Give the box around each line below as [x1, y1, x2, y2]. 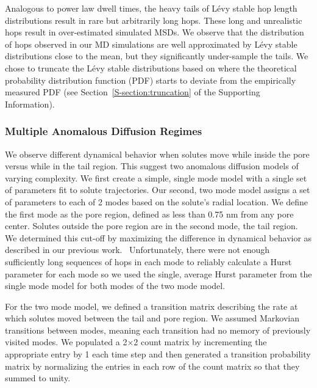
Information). [5, 97, 55, 110]
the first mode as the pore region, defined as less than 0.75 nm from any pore [5, 207, 294, 220]
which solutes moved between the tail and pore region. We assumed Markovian [5, 312, 300, 324]
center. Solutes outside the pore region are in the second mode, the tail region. [5, 219, 298, 232]
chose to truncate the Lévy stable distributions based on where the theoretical [5, 61, 297, 74]
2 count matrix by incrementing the [134, 335, 267, 348]
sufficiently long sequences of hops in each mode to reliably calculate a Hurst [5, 255, 292, 268]
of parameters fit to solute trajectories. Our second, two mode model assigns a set [5, 183, 310, 196]
